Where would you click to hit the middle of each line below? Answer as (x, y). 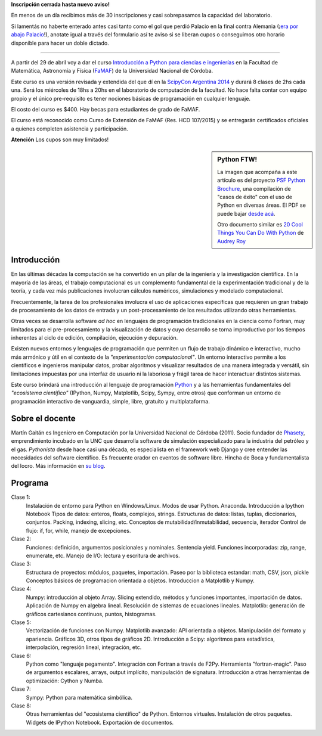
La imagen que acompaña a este (257, 172)
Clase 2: (21, 539)
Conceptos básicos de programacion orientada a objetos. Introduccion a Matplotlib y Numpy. (140, 580)
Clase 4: (21, 589)
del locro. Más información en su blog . (58, 466)
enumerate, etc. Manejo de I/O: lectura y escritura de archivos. (103, 555)
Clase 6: (21, 656)
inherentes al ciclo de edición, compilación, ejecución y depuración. (95, 338)
